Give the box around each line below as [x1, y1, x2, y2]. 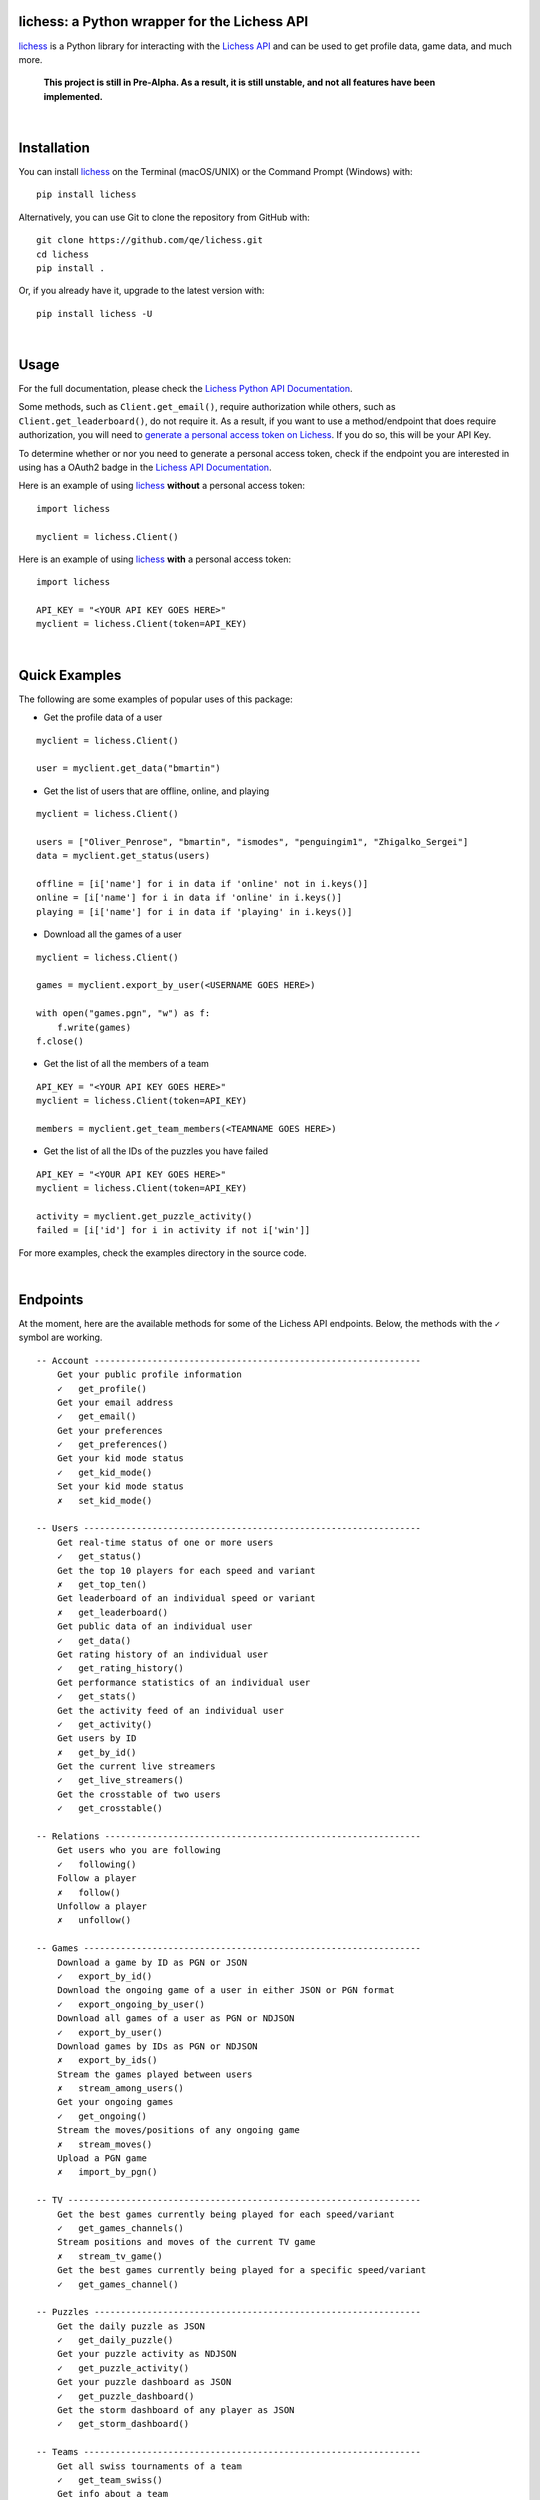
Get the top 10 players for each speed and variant [56, 1565, 316, 1576]
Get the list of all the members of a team [43, 1058, 210, 1070]
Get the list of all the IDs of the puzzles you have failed [43, 1145, 269, 1157]
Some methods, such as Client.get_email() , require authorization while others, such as [18, 401, 396, 413]
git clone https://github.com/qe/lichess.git [36, 235, 264, 246]
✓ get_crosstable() [56, 1803, 164, 1814]
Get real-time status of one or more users [56, 1536, 274, 1548]
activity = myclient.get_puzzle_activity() [36, 1210, 253, 1222]
